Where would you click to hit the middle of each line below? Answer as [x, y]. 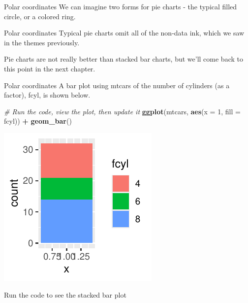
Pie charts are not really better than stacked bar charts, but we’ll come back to [124, 59]
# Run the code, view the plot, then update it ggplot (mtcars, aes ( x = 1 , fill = [122, 111]
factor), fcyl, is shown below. [47, 95]
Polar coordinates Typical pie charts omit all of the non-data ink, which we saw [124, 33]
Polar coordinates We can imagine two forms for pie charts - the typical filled [121, 6]
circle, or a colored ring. [40, 16]
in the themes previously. [42, 42]
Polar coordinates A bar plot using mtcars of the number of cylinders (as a [117, 85]
